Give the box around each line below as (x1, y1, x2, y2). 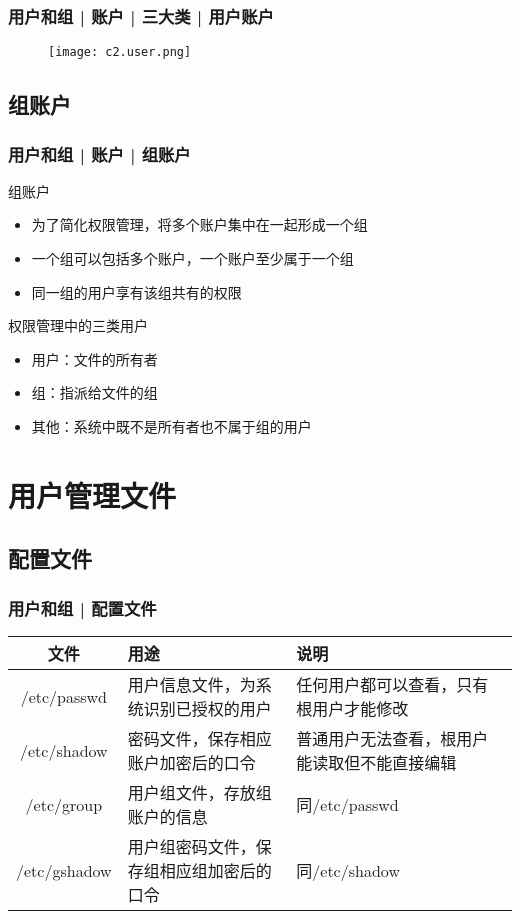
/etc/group (25, 792, 103, 816)
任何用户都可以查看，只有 (296, 673, 489, 696)
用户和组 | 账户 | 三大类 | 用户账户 (8, 3, 274, 28)
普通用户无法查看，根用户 (296, 727, 489, 750)
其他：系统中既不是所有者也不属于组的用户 (31, 416, 312, 437)
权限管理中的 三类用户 (8, 315, 148, 336)
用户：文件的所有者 (31, 348, 158, 369)
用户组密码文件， (127, 835, 256, 858)
